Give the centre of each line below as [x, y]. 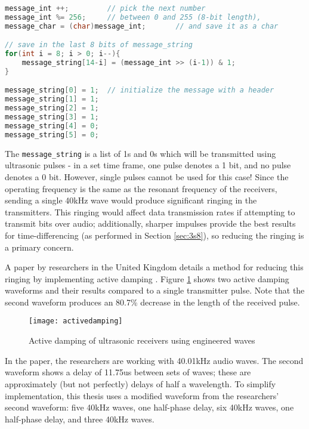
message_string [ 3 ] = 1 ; [52, 117]
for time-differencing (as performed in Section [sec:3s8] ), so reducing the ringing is [154, 235]
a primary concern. [39, 247]
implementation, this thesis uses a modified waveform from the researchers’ [142, 395]
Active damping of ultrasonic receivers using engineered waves [142, 340]
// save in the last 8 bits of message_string [99, 45]
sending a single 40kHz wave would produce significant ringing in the [131, 200]
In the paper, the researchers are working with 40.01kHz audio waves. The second [154, 360]
